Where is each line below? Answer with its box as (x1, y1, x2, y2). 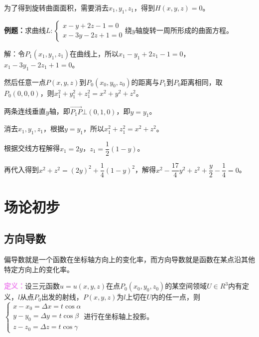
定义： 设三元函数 (4, 281, 60, 291)
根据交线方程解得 (4, 143, 60, 153)
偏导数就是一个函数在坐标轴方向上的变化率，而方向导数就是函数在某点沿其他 (4, 254, 255, 264)
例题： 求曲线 (4, 24, 46, 35)
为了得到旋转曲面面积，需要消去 (4, 2, 109, 12)
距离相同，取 (180, 76, 223, 87)
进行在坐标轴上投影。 (84, 311, 154, 322)
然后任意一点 (4, 76, 46, 87)
